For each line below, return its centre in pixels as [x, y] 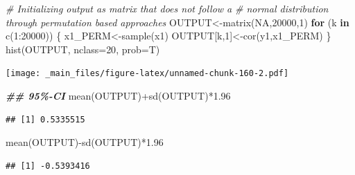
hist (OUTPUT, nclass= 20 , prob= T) [83, 49]
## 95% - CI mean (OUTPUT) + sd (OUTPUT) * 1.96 [118, 96]
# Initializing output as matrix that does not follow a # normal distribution [167, 8]
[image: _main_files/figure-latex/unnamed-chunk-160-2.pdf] [147, 74]
